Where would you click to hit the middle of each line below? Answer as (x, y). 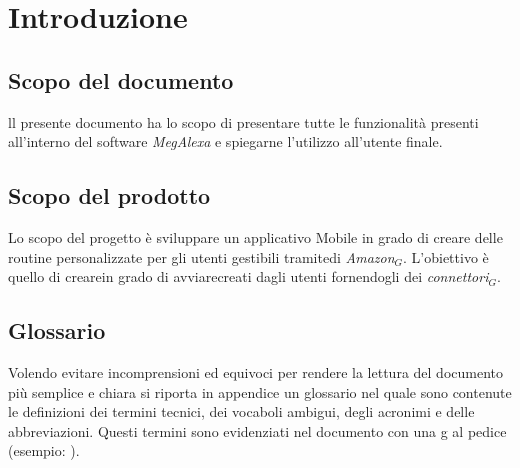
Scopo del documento (121, 79)
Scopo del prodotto (109, 195)
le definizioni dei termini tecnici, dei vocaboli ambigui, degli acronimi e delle (241, 411)
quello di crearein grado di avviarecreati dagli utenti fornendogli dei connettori (248, 276)
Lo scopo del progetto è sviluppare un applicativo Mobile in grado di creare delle (255, 236)
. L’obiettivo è (446, 256)
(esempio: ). (44, 450)
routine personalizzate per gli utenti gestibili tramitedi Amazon (201, 256)
